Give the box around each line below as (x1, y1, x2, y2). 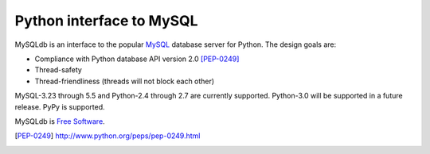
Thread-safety (34, 65, 83, 75)
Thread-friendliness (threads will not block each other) (34, 76, 215, 86)
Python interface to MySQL (14, 12, 198, 29)
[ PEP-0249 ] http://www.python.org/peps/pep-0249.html (14, 131, 201, 141)
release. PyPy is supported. (14, 102, 105, 111)
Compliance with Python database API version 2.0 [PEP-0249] (34, 54, 240, 64)
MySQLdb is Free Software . (14, 116, 105, 126)
